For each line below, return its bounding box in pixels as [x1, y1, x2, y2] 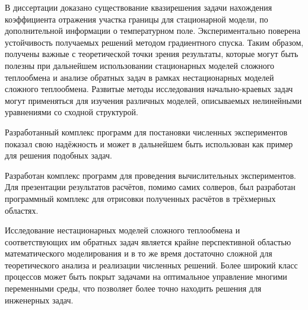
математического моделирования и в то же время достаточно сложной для [5, 247, 272, 260]
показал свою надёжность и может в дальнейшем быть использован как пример [5, 137, 293, 150]
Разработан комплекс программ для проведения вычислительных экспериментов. [5, 169, 296, 181]
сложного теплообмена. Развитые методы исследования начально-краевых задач [5, 83, 293, 95]
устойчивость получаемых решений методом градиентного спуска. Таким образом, [5, 36, 304, 48]
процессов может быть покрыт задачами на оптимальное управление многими [5, 270, 287, 283]
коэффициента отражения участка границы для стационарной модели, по [5, 12, 268, 25]
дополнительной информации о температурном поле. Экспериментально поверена [5, 24, 300, 37]
